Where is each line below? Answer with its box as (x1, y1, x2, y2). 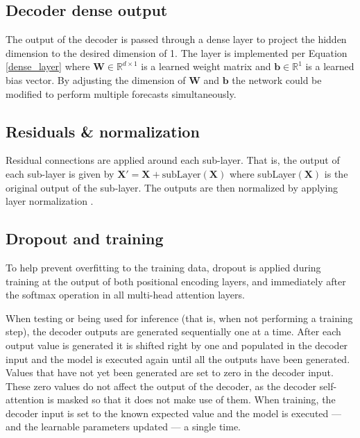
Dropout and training (6, 228, 164, 249)
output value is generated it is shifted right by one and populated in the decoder (6, 337, 348, 352)
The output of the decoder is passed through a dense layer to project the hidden (6, 32, 347, 47)
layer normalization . (6, 194, 94, 208)
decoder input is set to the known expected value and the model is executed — (6, 405, 342, 420)
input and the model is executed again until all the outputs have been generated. (6, 351, 350, 366)
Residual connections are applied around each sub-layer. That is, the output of (6, 153, 340, 167)
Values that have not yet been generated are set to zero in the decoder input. (6, 365, 334, 380)
